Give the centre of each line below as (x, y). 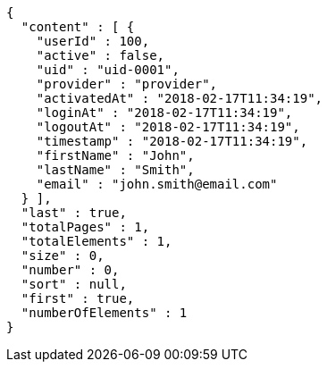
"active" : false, (101, 55)
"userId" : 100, (93, 41)
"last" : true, (74, 213)
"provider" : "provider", (127, 84)
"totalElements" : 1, (96, 241)
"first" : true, (78, 298)
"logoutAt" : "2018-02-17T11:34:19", (168, 127)
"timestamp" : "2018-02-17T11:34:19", (172, 141)
